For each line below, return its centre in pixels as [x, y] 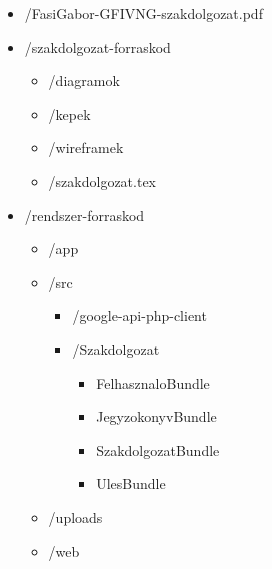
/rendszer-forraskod [84, 214]
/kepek [69, 113]
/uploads [75, 516]
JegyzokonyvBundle [156, 416]
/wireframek [86, 147]
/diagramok [84, 80]
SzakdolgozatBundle [158, 449]
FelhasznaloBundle [153, 382]
